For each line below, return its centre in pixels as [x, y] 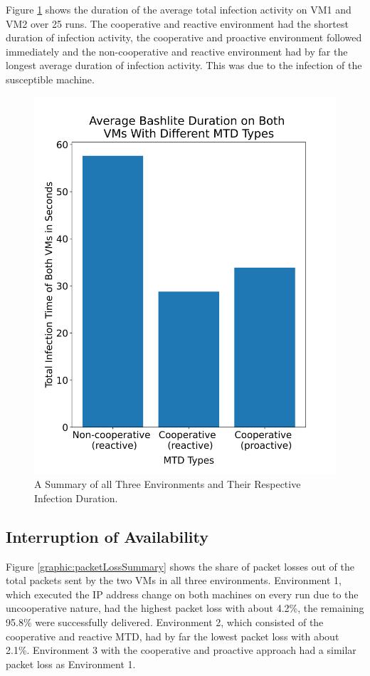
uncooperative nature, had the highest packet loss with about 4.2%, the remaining [185, 608]
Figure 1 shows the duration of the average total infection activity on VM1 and [179, 9]
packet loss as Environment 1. [71, 664]
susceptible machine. [50, 79]
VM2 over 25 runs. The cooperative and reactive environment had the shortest [177, 23]
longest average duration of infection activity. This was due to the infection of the [184, 65]
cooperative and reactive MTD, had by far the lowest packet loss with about [173, 636]
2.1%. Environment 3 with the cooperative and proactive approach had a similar [181, 650]
